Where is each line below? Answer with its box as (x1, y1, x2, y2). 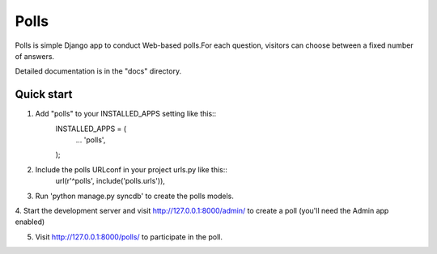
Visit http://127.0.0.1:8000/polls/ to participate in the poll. (35, 231, 223, 242)
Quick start (15, 87, 73, 101)
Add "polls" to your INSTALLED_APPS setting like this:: (35, 109, 217, 119)
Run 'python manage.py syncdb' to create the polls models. (35, 191, 235, 201)
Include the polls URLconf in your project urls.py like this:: (35, 164, 228, 174)
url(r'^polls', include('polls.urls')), (55, 176, 166, 186)
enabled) (15, 217, 45, 226)
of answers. (15, 51, 55, 61)
